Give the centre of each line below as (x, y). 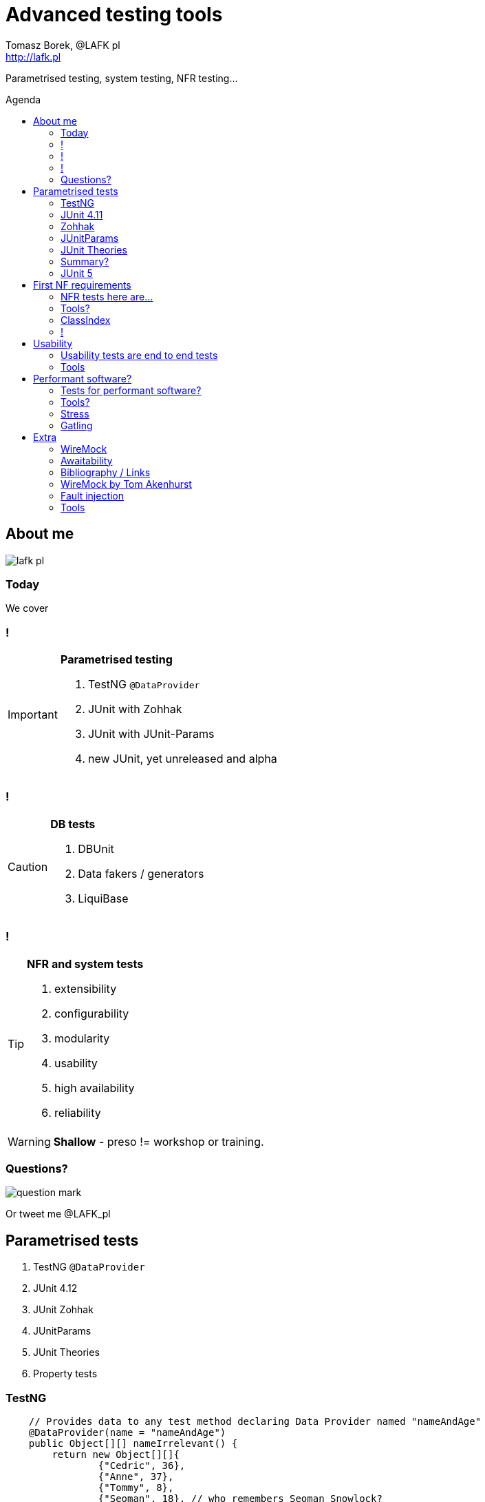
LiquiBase (103, 898)
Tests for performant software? (131, 390)
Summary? (85, 261)
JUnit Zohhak (63, 1310)
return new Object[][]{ (116, 1454)
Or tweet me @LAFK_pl (58, 1214)
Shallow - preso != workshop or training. (159, 1141)
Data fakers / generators (141, 873)
